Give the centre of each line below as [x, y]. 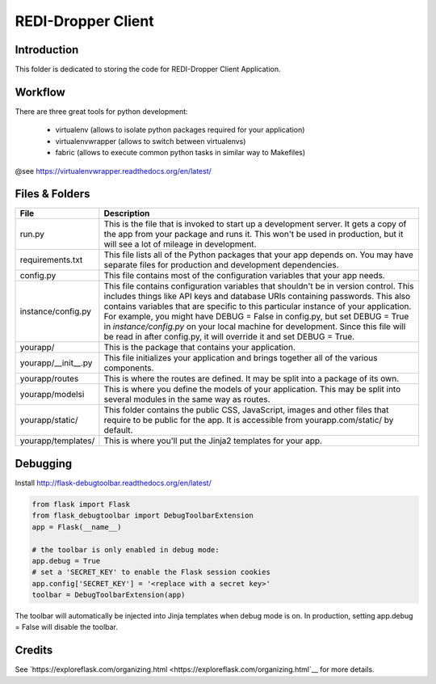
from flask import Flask [81, 504]
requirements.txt [51, 260]
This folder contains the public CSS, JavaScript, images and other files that [246, 410]
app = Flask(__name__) [77, 527]
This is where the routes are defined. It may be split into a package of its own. [252, 378]
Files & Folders [52, 194]
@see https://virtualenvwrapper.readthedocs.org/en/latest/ [113, 171]
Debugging [44, 464]
